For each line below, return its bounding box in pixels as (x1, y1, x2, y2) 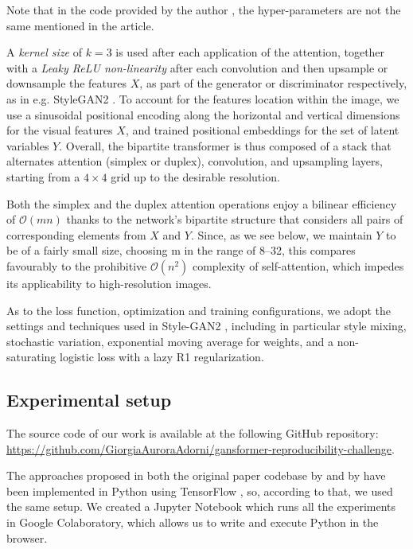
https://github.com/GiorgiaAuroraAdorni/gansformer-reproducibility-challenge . (6, 440, 395, 457)
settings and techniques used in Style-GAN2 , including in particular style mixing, (6, 317, 407, 334)
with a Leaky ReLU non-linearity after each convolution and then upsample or (6, 59, 388, 76)
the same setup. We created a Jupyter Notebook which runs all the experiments (6, 498, 396, 515)
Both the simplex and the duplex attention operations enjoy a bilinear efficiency (6, 195, 397, 212)
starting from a (6, 168, 80, 185)
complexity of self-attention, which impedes (192, 257, 404, 274)
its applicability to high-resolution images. (6, 274, 212, 291)
